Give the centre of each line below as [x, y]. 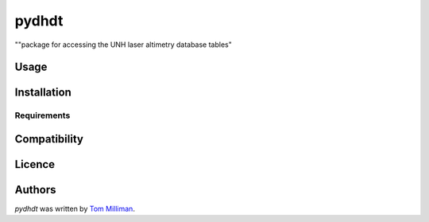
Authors [35, 190]
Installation [43, 93]
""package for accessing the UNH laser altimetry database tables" [123, 45]
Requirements [43, 115]
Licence [35, 164]
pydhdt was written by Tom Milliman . [75, 209]
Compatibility [49, 139]
